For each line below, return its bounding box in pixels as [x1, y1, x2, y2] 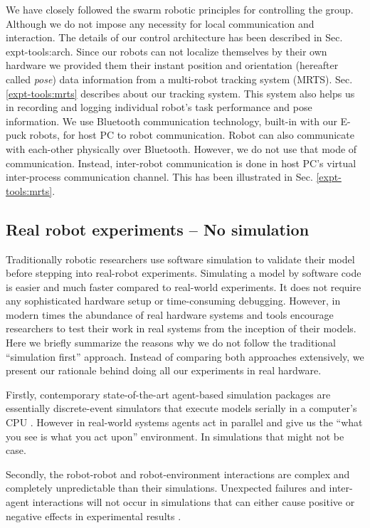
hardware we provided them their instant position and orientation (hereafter [6, 58, 339, 73]
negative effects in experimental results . [6, 508, 181, 523]
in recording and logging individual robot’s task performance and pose [6, 100, 312, 115]
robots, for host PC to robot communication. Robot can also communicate [29, 127, 354, 142]
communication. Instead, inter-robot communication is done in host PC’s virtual [6, 155, 356, 170]
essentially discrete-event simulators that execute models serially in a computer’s [6, 401, 357, 416]
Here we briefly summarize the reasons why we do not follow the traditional [6, 335, 336, 350]
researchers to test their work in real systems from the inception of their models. [6, 321, 356, 336]
